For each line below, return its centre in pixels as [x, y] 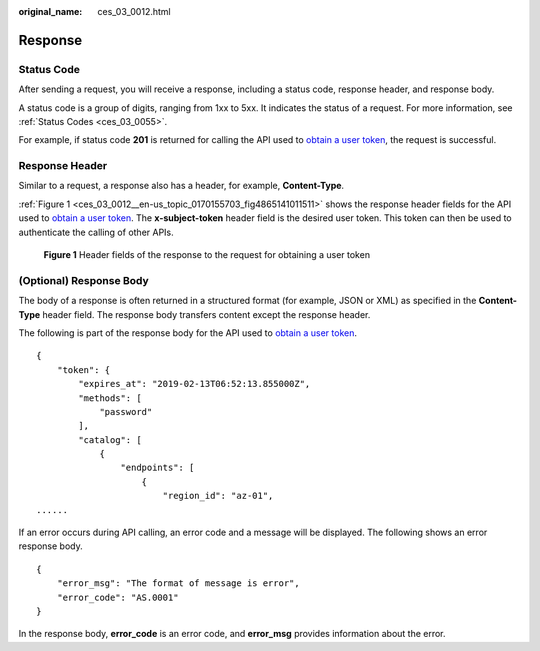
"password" [126, 411]
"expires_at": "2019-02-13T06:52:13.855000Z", [194, 384]
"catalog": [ [110, 439]
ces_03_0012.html [134, 11]
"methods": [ [110, 398]
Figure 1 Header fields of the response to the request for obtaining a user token [206, 255]
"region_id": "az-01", [218, 496]
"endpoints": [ [157, 468]
